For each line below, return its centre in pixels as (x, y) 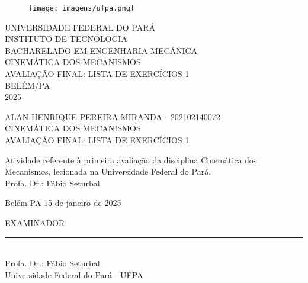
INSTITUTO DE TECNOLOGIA (66, 39)
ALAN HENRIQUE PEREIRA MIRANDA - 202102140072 (113, 116)
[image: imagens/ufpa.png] (81, 8)
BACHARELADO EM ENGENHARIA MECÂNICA (101, 50)
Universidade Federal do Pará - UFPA (74, 274)
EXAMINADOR (35, 222)
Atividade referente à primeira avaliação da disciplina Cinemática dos (131, 160)
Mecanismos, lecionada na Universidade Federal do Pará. (108, 171)
